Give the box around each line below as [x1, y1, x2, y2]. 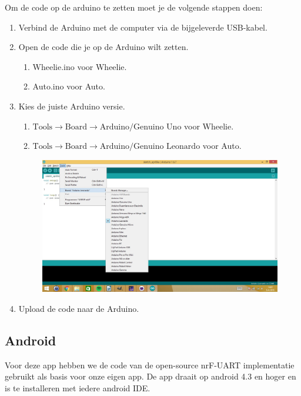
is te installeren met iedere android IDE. [5, 382, 150, 394]
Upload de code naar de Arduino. [18, 302, 139, 315]
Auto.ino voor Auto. [32, 80, 105, 92]
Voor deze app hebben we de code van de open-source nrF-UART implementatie [5, 358, 295, 371]
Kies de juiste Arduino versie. [18, 99, 125, 112]
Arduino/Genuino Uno [99, 122, 182, 131]
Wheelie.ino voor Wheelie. [32, 60, 127, 72]
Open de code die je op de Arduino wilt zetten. [18, 41, 189, 53]
